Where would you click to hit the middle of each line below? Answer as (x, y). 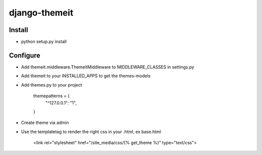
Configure (25, 55)
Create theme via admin (45, 123)
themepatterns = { (51, 96)
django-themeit (41, 13)
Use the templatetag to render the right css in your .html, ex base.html (91, 132)
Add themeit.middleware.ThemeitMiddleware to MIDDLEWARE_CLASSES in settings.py (108, 67)
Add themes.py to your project (52, 85)
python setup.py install (44, 42)
